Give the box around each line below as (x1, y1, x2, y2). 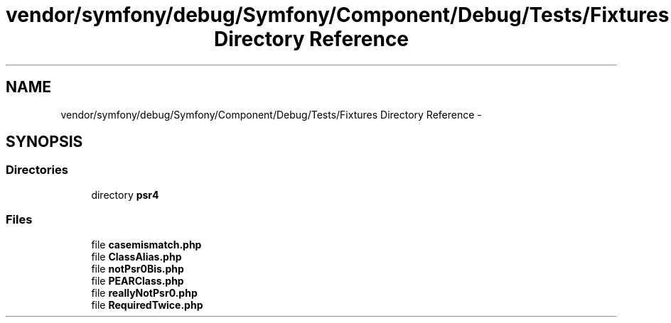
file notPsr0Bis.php (91, 262, 184, 275)
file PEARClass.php (91, 274, 184, 287)
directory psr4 (91, 188, 159, 201)
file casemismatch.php (91, 238, 202, 251)
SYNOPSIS (6, 133, 83, 151)
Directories (6, 163, 68, 177)
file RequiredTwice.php (91, 298, 203, 311)
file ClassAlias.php (91, 250, 182, 263)
